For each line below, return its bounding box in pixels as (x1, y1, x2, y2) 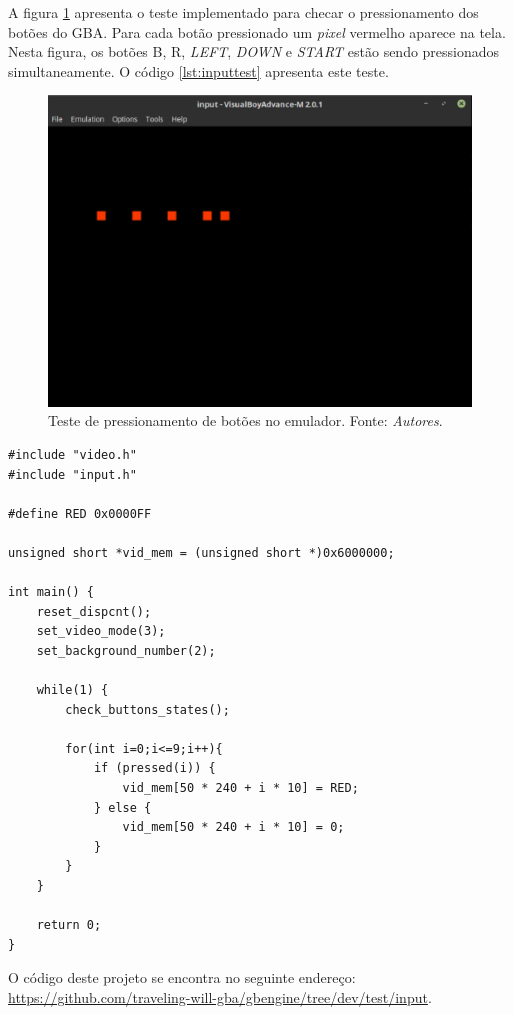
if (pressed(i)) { (93, 761, 216, 776)
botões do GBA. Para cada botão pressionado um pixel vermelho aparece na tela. (8, 21, 506, 42)
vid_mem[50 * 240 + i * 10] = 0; (122, 820, 345, 835)
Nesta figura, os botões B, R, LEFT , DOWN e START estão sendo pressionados (8, 41, 500, 62)
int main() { (8, 585, 94, 600)
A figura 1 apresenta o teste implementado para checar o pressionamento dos (8, 2, 479, 22)
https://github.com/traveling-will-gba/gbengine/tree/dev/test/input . (8, 986, 432, 1007)
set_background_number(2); (36, 643, 216, 658)
